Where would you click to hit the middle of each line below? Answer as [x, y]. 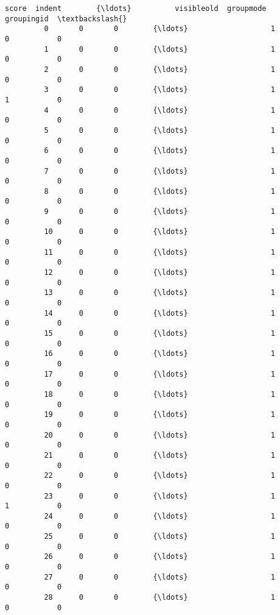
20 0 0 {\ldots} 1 [159, 435]
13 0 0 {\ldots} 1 [159, 293]
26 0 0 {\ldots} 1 [159, 557]
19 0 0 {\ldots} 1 [159, 415]
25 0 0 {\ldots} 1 [159, 537]
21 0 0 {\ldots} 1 [159, 455]
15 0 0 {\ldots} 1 [159, 333]
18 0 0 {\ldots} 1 [159, 394]
